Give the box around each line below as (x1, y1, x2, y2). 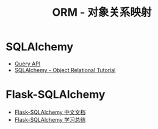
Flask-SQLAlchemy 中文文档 (14, 108, 86, 116)
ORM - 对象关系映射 (52, 5, 152, 19)
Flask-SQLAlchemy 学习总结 (14, 116, 86, 123)
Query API (14, 60, 41, 67)
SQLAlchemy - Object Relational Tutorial (14, 66, 116, 73)
